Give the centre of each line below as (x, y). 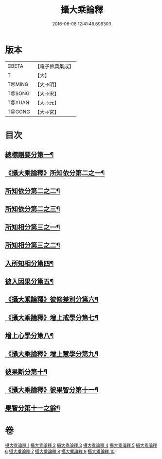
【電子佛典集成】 (54, 66)
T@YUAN (18, 102)
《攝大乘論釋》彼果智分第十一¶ (52, 390)
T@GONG (19, 112)
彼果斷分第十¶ (26, 372)
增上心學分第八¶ (29, 336)
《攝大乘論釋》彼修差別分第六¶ (52, 299)
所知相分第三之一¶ (33, 227)
